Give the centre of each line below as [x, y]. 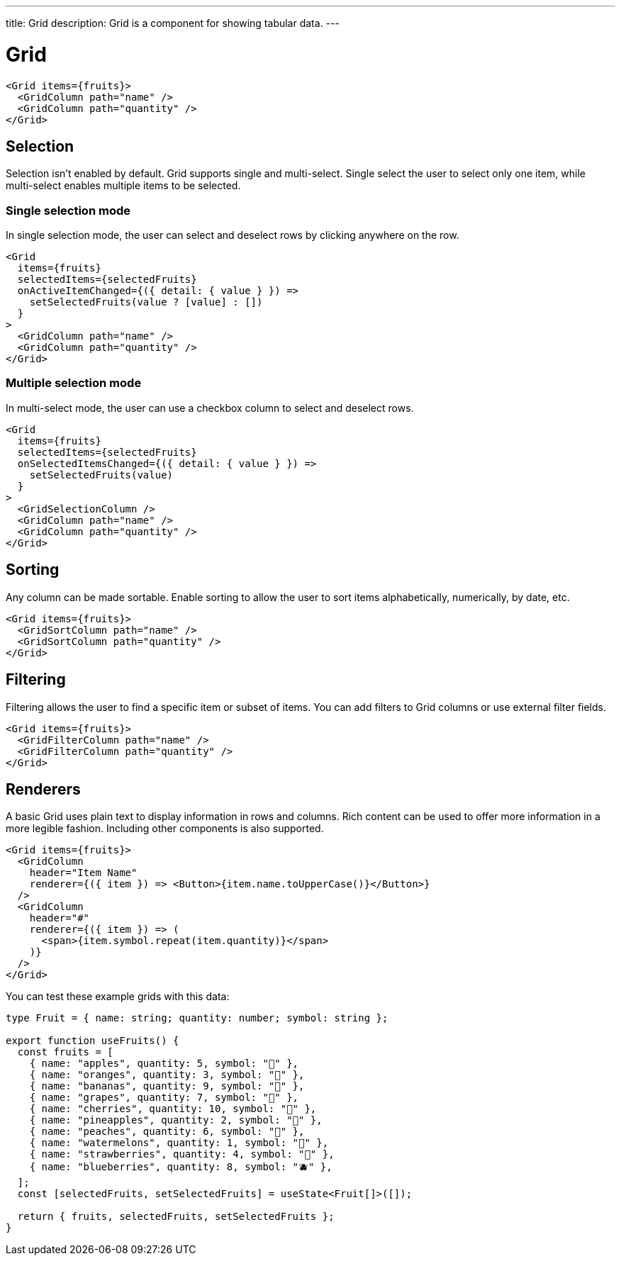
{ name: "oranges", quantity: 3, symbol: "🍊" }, [167, 1075]
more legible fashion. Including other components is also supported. [165, 829]
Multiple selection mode [74, 383]
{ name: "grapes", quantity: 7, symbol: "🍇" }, [164, 1098]
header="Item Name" [83, 873]
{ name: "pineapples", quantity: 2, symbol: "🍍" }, [176, 1120]
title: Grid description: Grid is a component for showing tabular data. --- [173, 23]
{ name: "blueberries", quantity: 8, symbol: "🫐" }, [181, 1167]
